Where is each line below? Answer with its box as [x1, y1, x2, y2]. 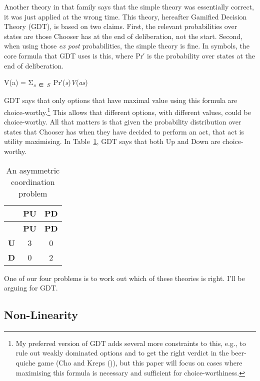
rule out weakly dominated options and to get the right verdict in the [15, 347, 229, 358]
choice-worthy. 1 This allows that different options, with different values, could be [4, 105, 251, 117]
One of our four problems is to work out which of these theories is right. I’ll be [4, 272, 245, 283]
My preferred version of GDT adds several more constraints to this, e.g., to [15, 337, 246, 348]
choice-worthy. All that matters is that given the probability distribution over [4, 116, 241, 127]
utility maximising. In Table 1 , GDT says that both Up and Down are [4, 136, 220, 146]
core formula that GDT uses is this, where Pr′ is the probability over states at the [4, 50, 255, 60]
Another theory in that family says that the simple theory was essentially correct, [4, 1, 254, 11]
